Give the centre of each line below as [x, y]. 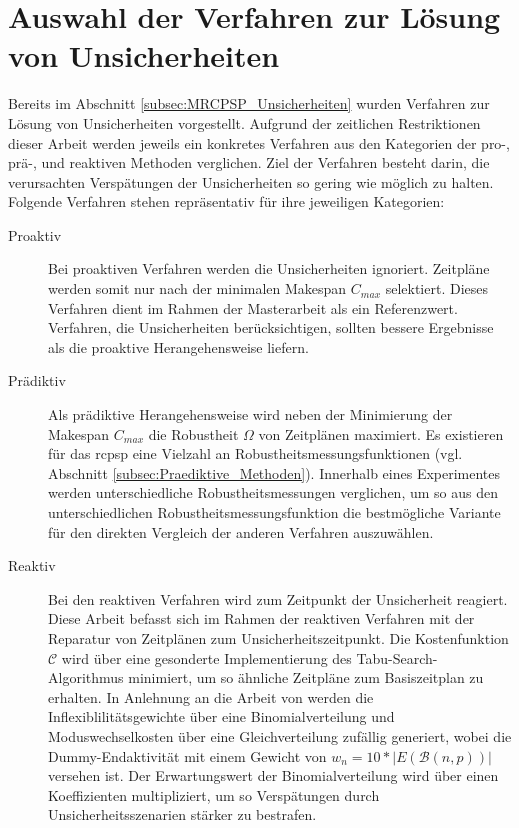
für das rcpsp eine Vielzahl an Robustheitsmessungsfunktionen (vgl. [255, 453]
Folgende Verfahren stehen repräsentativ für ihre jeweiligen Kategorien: [226, 201]
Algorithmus [86, 677]
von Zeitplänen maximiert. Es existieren [381, 433]
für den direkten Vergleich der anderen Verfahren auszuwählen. [241, 531]
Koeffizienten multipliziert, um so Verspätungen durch [214, 794]
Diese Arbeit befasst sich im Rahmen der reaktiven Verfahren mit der [261, 618]
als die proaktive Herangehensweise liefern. [178, 346]
